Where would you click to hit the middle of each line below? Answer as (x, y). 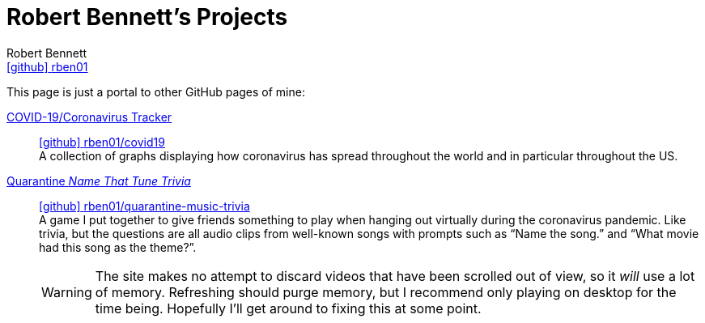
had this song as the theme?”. (118, 247)
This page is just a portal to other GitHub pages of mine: (156, 91)
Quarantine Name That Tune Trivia (99, 181)
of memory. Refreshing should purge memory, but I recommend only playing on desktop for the (386, 292)
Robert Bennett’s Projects (147, 17)
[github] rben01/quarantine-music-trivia (144, 206)
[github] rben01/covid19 (102, 142)
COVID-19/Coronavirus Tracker (89, 117)
